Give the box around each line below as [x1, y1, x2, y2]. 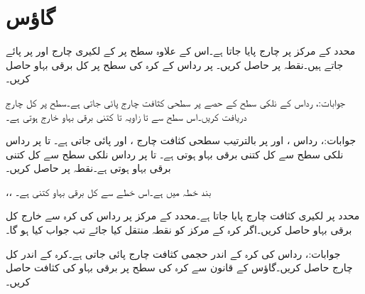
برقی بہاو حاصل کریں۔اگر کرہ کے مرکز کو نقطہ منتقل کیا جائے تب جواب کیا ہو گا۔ [6, 222, 352, 237]
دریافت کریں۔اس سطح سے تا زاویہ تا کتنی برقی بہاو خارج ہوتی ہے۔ [6, 109, 247, 124]
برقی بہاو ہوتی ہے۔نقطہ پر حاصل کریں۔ [6, 160, 171, 175]
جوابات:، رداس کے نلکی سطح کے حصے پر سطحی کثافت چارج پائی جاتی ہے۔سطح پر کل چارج [6, 94, 346, 109]
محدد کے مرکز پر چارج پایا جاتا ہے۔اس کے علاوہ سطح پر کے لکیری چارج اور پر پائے [6, 43, 356, 58]
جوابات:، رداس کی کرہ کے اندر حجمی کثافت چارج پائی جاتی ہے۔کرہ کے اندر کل [6, 246, 341, 261]
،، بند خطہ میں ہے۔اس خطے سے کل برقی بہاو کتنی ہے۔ [6, 184, 212, 199]
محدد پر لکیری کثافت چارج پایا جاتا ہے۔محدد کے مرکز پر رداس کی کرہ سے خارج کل [6, 208, 360, 223]
